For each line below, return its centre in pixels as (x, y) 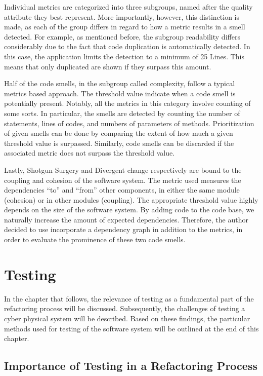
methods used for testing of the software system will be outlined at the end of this (131, 328)
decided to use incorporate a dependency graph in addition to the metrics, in (123, 229)
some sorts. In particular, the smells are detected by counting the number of (122, 113)
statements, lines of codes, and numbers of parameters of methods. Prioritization (129, 123)
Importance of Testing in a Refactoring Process (131, 366)
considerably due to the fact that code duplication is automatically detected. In (127, 46)
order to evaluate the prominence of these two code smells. (95, 239)
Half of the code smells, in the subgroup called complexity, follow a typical (120, 83)
